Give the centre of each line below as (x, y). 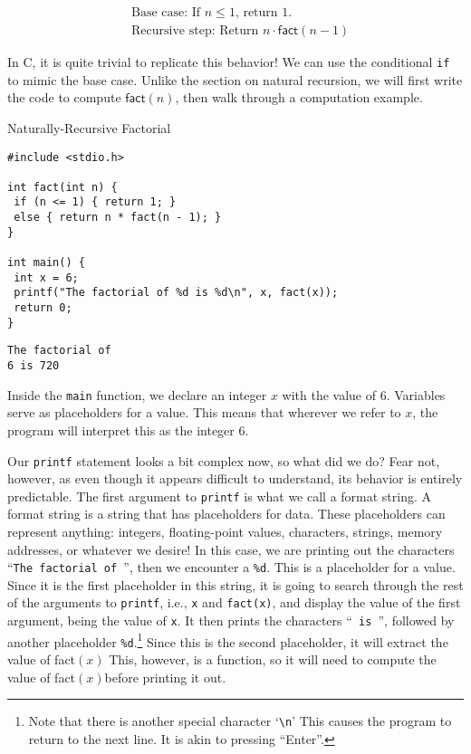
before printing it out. (165, 677)
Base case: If (166, 13)
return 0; (43, 308)
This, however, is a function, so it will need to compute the (273, 659)
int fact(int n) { (62, 187)
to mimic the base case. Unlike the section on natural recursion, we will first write (235, 79)
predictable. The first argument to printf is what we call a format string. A (220, 496)
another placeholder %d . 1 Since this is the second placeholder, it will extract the (228, 640)
